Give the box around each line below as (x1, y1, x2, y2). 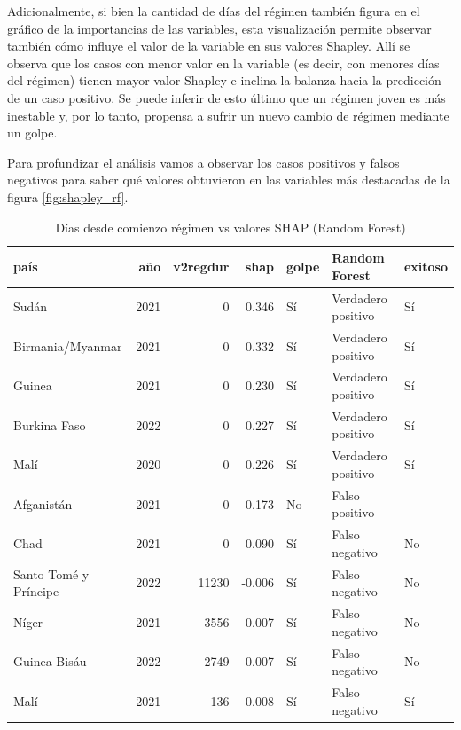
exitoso (403, 256, 448, 275)
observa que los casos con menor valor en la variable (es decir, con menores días (7, 53, 440, 72)
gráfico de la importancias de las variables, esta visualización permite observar (7, 19, 432, 37)
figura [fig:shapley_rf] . (7, 187, 129, 206)
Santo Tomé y (13, 564, 90, 583)
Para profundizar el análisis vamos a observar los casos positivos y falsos (7, 153, 400, 171)
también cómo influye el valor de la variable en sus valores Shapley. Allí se (7, 36, 410, 55)
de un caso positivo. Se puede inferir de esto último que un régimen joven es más (7, 88, 446, 106)
